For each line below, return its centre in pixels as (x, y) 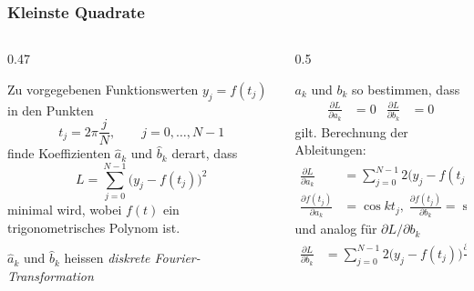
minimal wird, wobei (65, 209)
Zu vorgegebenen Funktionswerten (103, 89)
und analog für (336, 229)
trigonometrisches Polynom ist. (94, 227)
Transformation (51, 275)
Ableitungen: (330, 150)
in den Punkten (51, 110)
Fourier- (177, 258)
